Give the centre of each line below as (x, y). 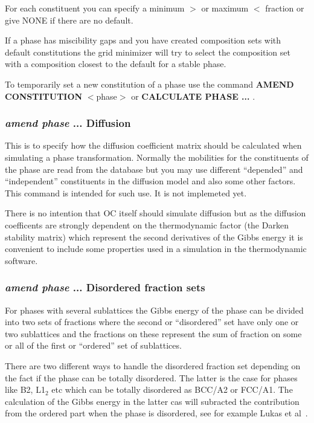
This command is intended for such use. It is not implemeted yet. (126, 192)
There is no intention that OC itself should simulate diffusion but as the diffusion (155, 213)
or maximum (225, 8)
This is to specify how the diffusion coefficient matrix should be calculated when (153, 145)
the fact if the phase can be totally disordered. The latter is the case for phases (151, 377)
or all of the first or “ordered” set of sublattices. (93, 345)
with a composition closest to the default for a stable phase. (116, 64)
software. (21, 260)
